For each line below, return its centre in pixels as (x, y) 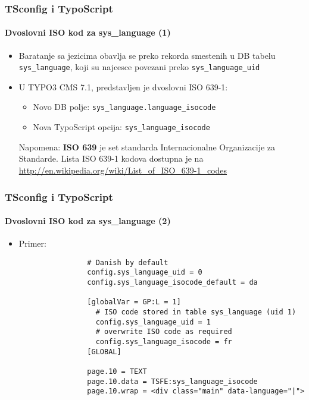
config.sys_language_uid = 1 (153, 322)
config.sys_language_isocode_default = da (172, 283)
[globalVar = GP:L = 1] (134, 302)
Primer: (32, 243)
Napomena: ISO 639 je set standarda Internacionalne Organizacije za (147, 147)
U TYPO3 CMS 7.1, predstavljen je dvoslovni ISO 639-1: (123, 86)
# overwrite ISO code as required (164, 332)
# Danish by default (128, 262)
